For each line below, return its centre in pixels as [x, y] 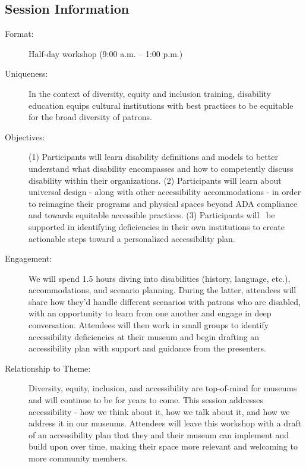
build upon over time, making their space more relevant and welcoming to [163, 446]
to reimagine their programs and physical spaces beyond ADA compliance [163, 203]
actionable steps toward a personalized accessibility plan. [132, 238]
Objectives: [25, 136]
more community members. [78, 458]
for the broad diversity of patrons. [91, 117]
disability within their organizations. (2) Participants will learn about [155, 180]
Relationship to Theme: [48, 368]
